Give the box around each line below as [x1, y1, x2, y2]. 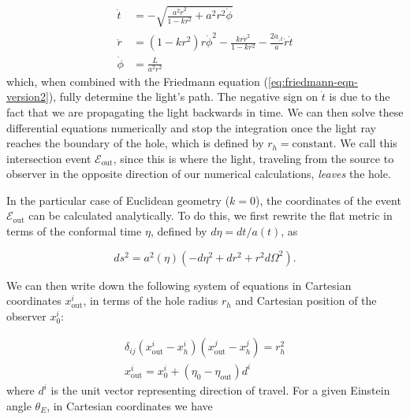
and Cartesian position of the [235, 292, 377, 309]
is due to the [329, 88, 390, 105]
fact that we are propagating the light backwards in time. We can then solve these [6, 103, 404, 120]
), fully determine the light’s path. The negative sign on [48, 88, 319, 105]
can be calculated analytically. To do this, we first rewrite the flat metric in [28, 207, 393, 224]
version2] [6, 88, 49, 105]
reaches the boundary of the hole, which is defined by [6, 135, 264, 151]
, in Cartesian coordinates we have [47, 397, 213, 413]
